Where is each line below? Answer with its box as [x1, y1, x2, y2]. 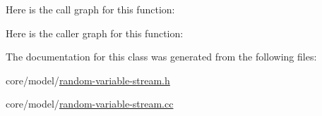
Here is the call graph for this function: [6, 2, 175, 16]
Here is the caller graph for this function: [6, 25, 184, 40]
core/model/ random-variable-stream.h [6, 72, 170, 87]
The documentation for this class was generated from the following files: [6, 49, 317, 64]
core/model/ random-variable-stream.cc [6, 96, 174, 111]
